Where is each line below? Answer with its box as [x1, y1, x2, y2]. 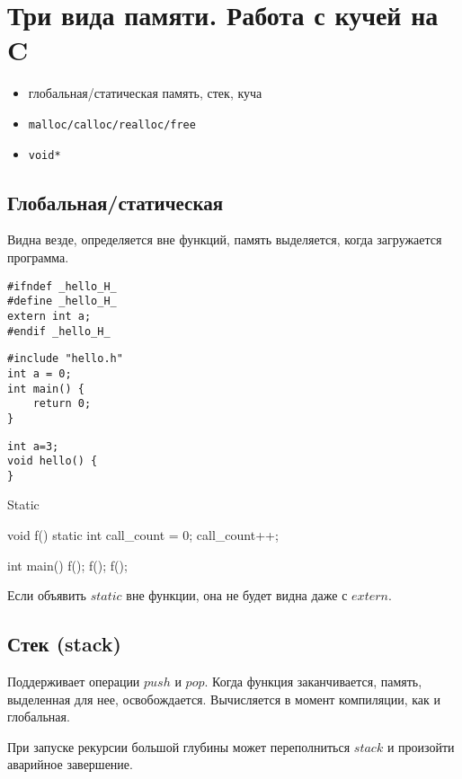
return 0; [32, 397, 92, 411]
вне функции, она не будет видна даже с [126, 586, 348, 605]
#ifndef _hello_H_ [7, 279, 117, 293]
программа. [7, 248, 69, 267]
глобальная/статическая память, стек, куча [28, 84, 262, 102]
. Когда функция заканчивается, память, [204, 672, 422, 691]
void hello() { [7, 455, 98, 468]
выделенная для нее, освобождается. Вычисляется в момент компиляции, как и [7, 689, 440, 708]
